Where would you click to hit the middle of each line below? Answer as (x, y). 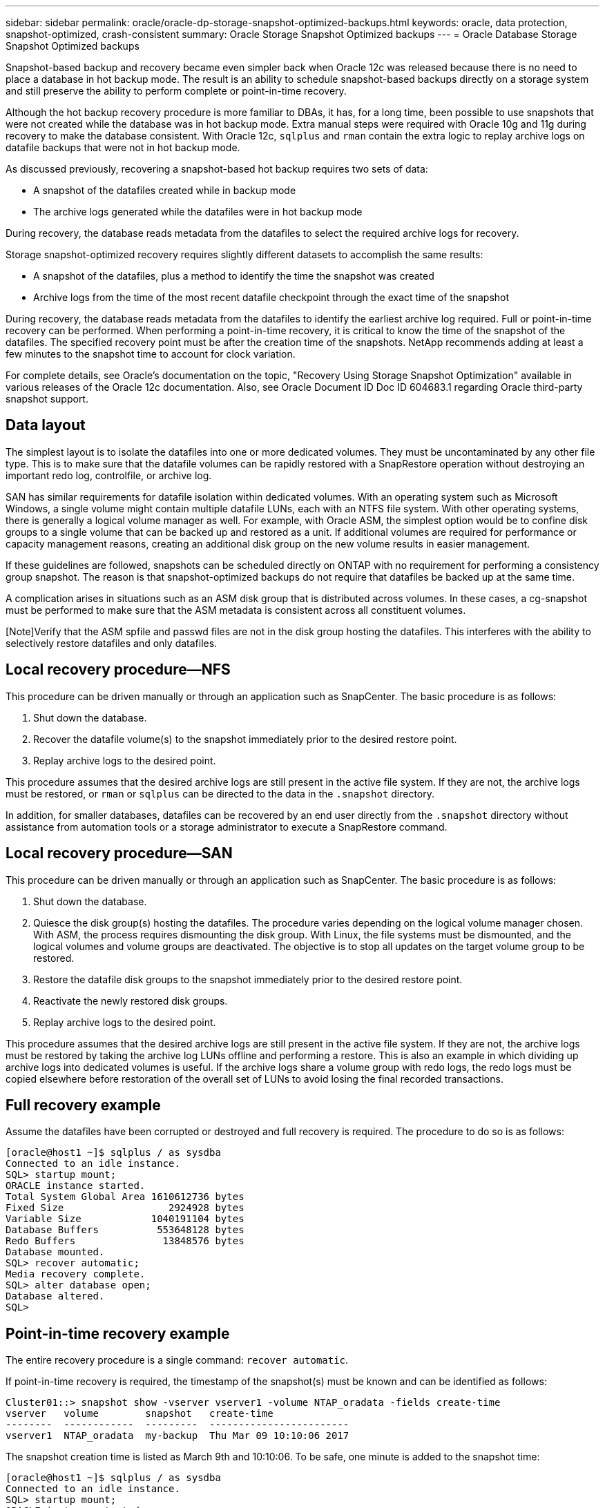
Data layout (46, 425)
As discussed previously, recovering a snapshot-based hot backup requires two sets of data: (217, 169)
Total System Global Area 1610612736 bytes (125, 1197)
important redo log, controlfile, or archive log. (109, 475)
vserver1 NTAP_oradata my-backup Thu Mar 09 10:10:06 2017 (177, 1436)
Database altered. (55, 1296)
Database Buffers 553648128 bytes (125, 1230)
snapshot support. (47, 399)
